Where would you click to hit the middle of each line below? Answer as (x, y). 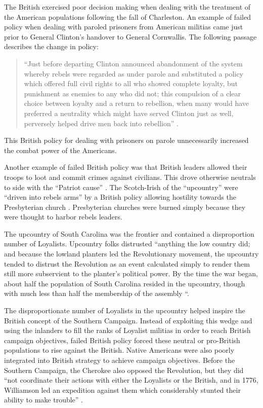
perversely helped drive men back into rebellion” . (101, 123)
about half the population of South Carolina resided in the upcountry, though (125, 283)
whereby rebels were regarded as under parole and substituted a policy (134, 73)
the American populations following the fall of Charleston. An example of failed (127, 16)
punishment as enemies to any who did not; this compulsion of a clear (132, 93)
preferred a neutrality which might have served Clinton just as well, (129, 113)
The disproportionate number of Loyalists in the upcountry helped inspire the (125, 310)
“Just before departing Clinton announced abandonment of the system (133, 63)
